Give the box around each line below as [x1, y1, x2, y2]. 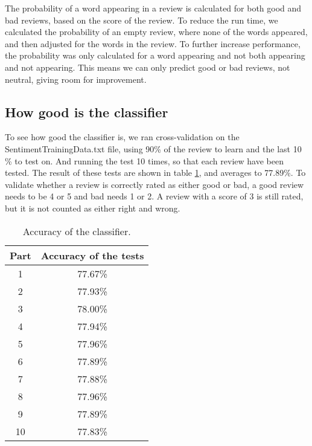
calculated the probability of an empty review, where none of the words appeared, [5, 25, 308, 38]
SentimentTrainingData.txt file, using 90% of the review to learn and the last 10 [5, 142, 302, 155]
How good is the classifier [5, 102, 168, 121]
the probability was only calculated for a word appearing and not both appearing [5, 49, 305, 62]
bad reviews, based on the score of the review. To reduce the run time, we [5, 13, 278, 26]
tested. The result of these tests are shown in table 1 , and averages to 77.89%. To [5, 166, 306, 179]
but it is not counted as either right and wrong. [5, 201, 180, 214]
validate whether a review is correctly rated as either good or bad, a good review [5, 178, 304, 190]
